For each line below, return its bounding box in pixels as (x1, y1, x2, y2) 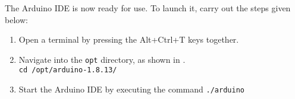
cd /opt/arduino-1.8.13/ (18, 66, 117, 75)
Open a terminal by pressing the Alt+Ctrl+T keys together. (18, 33, 239, 46)
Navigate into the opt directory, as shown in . (18, 53, 186, 65)
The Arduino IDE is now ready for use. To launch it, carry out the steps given (5, 2, 291, 14)
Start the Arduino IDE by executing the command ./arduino (18, 83, 244, 95)
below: (5, 13, 28, 25)
